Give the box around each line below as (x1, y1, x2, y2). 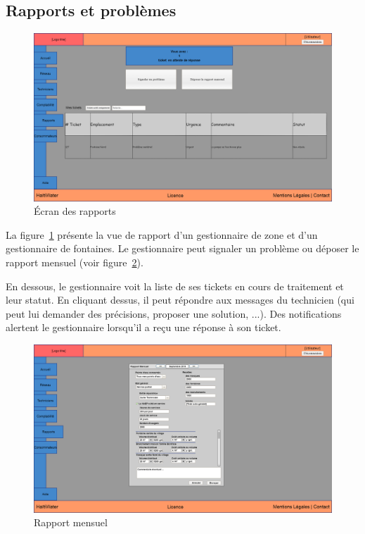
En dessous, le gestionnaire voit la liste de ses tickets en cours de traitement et (6, 278, 344, 293)
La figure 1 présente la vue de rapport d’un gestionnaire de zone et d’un (6, 227, 318, 242)
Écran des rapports (34, 204, 116, 218)
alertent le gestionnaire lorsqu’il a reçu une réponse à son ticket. (6, 320, 281, 335)
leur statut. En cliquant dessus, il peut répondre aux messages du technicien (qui (6, 292, 354, 307)
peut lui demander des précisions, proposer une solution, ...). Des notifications (6, 306, 342, 321)
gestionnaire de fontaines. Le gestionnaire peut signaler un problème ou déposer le (6, 241, 359, 256)
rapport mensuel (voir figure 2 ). (6, 255, 143, 270)
